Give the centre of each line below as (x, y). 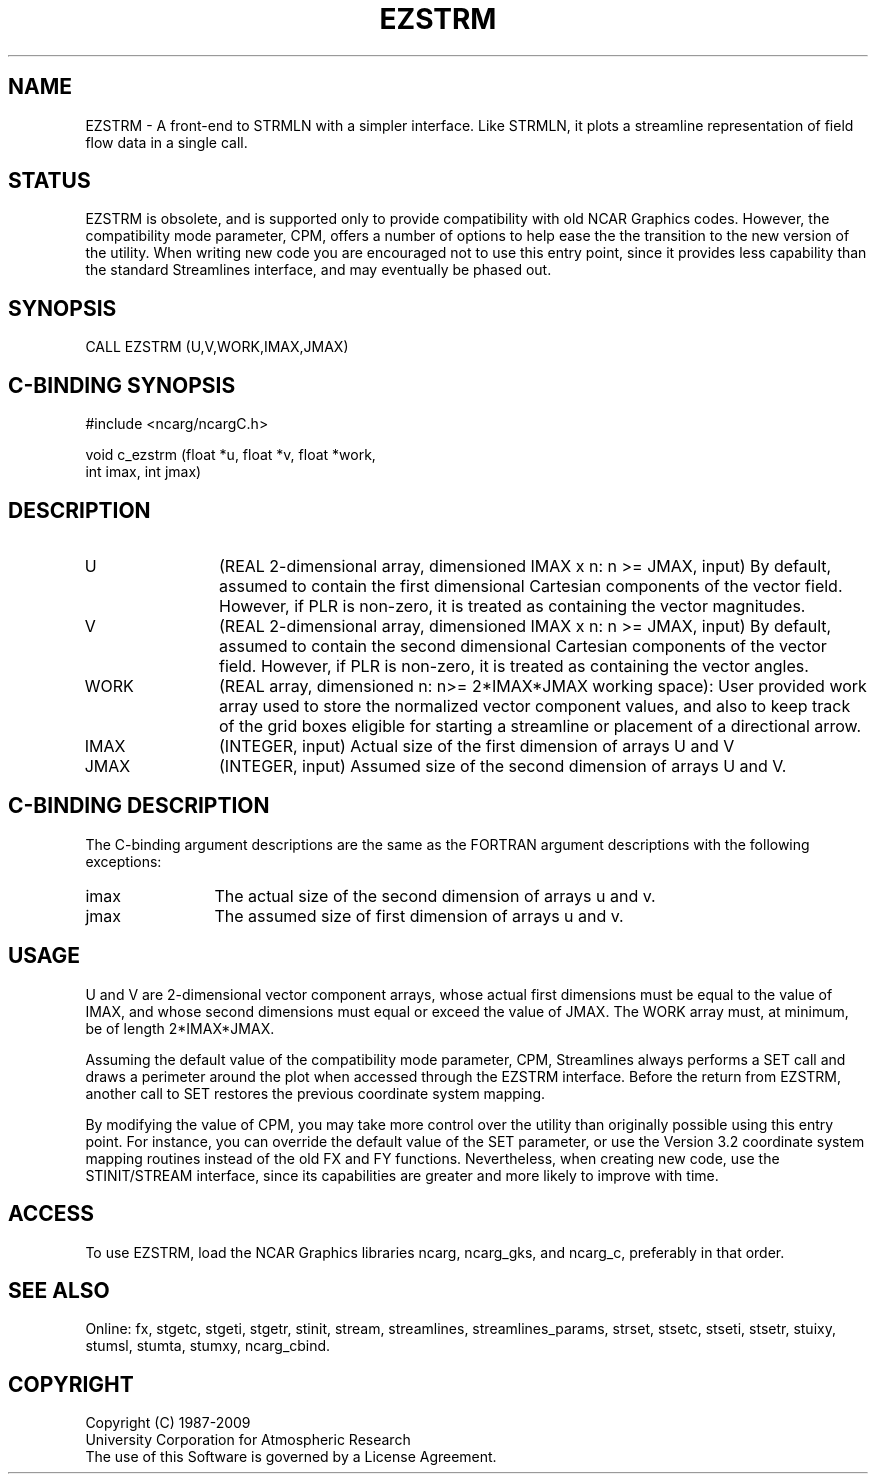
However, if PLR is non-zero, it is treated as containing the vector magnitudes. (512, 605)
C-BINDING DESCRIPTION (139, 806)
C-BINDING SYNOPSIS (122, 385)
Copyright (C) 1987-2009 (168, 1423)
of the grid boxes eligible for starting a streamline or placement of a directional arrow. (540, 725)
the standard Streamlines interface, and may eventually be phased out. (318, 270)
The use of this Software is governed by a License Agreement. (291, 1457)
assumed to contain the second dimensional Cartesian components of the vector (523, 645)
